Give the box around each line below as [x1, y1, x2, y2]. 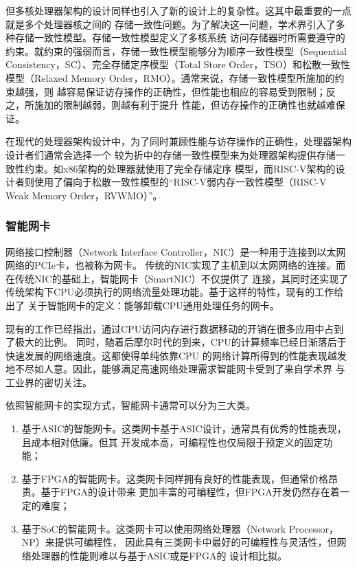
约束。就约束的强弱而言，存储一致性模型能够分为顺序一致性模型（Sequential [5, 43, 347, 58]
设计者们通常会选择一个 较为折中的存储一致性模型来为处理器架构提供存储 [5, 147, 336, 162]
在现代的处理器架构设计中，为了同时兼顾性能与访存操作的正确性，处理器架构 [5, 134, 352, 148]
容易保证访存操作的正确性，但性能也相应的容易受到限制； [66, 84, 326, 98]
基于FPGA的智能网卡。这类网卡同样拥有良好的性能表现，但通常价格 [21, 471, 328, 485]
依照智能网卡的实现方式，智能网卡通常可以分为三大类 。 [5, 398, 255, 412]
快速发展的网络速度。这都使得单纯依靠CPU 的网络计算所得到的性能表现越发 [5, 348, 347, 362]
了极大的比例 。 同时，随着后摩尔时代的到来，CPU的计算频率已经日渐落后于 [5, 335, 347, 349]
